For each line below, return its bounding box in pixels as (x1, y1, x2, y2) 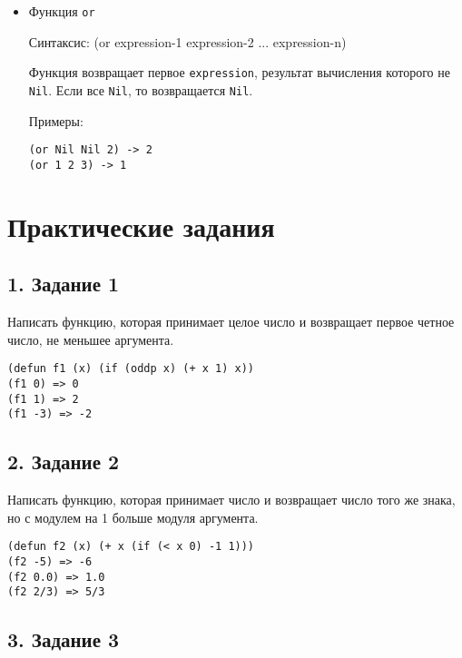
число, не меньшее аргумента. (7, 329, 174, 349)
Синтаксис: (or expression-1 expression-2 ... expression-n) (28, 32, 347, 51)
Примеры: (28, 111, 84, 130)
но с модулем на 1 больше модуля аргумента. (7, 507, 259, 526)
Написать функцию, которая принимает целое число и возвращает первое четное (7, 312, 455, 331)
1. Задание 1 (7, 270, 120, 298)
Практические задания (7, 207, 275, 244)
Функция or (28, 2, 95, 20)
